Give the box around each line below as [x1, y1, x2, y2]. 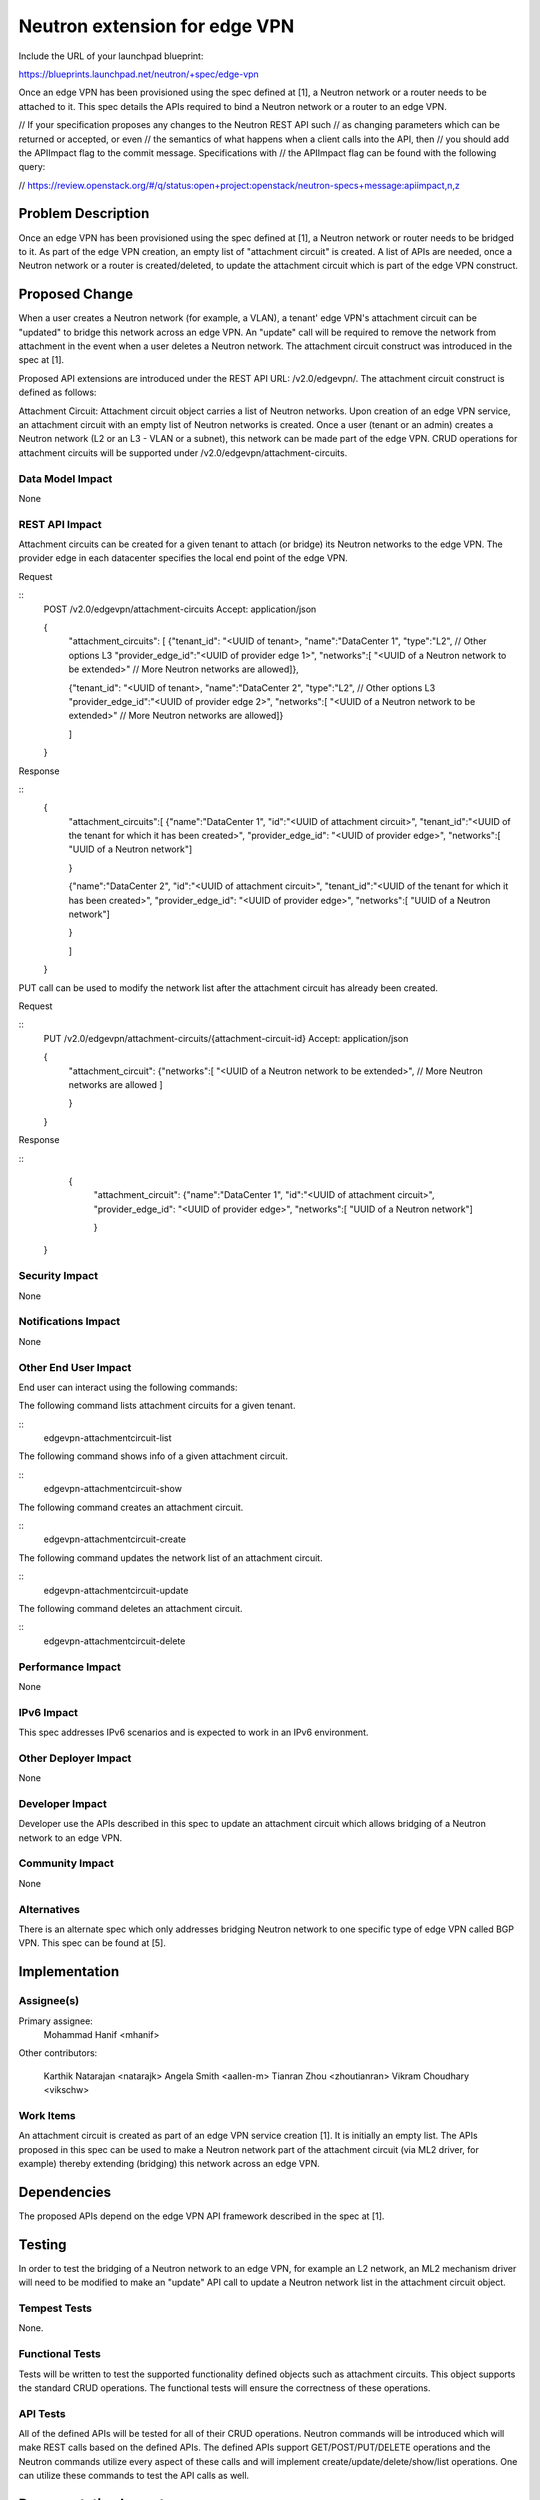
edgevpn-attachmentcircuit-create [43, 1533, 187, 1545]
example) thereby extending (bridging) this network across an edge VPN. [18, 2158, 320, 2170]
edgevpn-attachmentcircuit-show [43, 1483, 182, 1495]
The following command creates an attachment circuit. [18, 1501, 244, 1513]
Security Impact [18, 1269, 99, 1283]
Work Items [18, 2108, 76, 2122]
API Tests [18, 2406, 66, 2420]
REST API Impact [18, 517, 102, 531]
